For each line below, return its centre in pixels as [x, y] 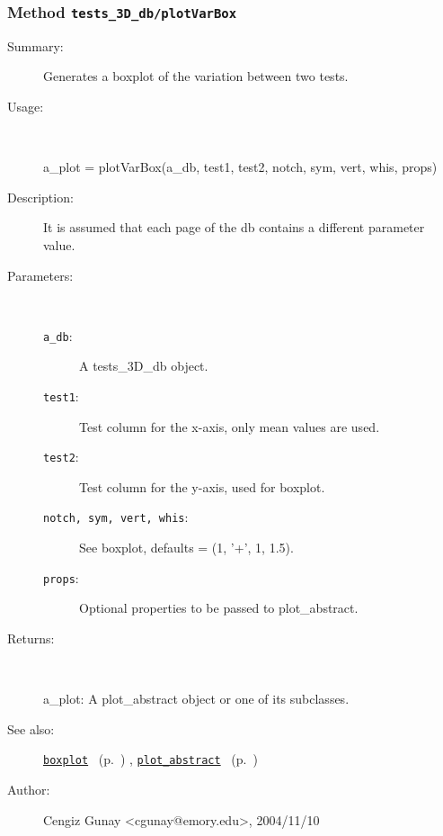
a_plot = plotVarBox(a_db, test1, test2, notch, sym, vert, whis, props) [240, 167]
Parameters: [40, 275]
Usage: [26, 106]
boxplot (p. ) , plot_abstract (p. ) [151, 759]
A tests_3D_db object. [144, 366]
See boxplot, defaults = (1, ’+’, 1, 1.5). [186, 548]
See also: [31, 728]
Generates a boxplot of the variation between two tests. [196, 76]
